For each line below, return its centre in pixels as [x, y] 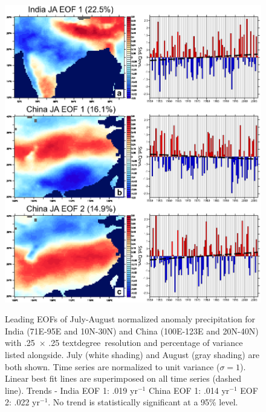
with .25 [20, 343]
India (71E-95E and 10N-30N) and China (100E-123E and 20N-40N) [132, 331]
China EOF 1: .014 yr [189, 390]
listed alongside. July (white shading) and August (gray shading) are [132, 354]
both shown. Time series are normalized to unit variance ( [112, 366]
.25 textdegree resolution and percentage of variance [146, 343]
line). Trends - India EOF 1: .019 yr [71, 390]
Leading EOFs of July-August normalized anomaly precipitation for [130, 319]
